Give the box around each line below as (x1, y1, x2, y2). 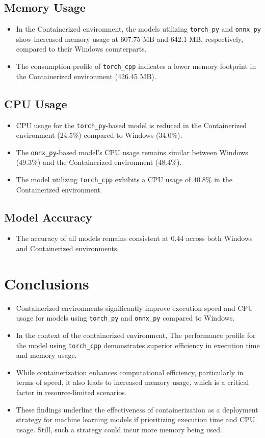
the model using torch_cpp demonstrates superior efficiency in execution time (16, 339, 260, 350)
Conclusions (4, 273, 89, 294)
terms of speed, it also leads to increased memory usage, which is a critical (16, 377, 249, 387)
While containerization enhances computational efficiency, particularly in (16, 367, 244, 377)
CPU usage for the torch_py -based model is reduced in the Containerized (16, 119, 247, 130)
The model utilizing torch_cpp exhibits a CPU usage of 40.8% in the (16, 174, 232, 184)
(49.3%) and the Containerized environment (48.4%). (16, 157, 182, 167)
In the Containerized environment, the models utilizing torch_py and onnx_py (16, 23, 261, 34)
